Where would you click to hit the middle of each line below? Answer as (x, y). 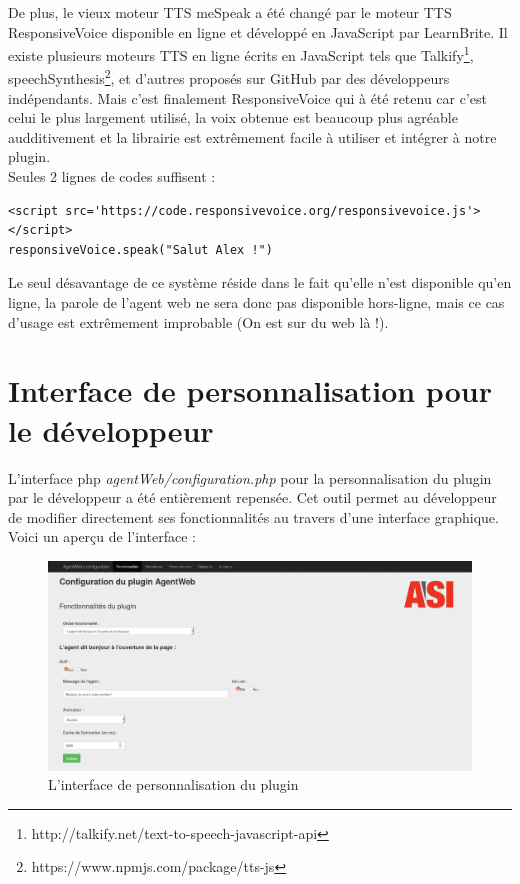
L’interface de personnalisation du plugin (173, 784)
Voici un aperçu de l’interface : (102, 536)
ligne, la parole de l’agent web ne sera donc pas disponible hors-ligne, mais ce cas (256, 302)
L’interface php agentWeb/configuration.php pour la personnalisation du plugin (250, 477)
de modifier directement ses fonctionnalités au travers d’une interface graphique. (253, 516)
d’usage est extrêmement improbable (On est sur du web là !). (198, 321)
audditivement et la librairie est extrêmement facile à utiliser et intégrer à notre (252, 136)
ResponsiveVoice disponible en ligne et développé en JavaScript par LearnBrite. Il (258, 31)
